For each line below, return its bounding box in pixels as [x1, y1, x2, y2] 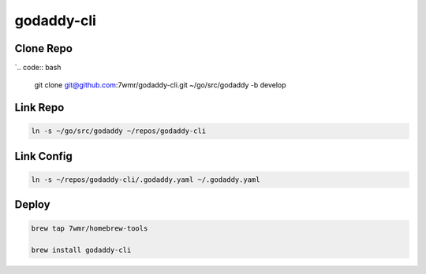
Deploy [14, 198, 50, 212]
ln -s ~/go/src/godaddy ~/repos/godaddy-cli [31, 127, 207, 135]
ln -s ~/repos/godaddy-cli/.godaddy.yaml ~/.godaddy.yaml [31, 176, 260, 184]
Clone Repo [14, 42, 73, 55]
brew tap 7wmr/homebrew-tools [31, 224, 148, 232]
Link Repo [14, 101, 65, 114]
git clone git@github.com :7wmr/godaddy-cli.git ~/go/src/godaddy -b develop [34, 80, 287, 90]
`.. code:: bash [14, 63, 62, 72]
